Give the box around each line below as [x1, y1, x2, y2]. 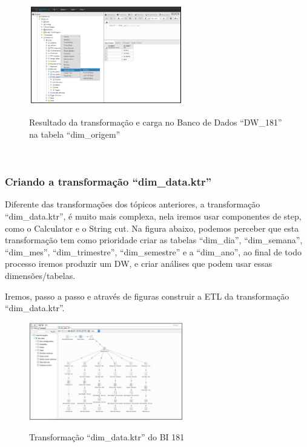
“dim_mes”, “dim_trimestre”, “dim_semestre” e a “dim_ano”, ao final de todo [5, 245, 302, 258]
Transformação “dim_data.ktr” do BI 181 [29, 431, 185, 443]
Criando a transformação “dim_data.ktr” [5, 174, 212, 189]
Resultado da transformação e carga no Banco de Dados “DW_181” [29, 116, 282, 129]
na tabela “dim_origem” [29, 127, 120, 140]
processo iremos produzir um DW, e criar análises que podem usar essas [5, 257, 272, 270]
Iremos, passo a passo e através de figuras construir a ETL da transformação [5, 289, 289, 302]
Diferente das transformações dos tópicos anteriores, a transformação [5, 198, 260, 210]
